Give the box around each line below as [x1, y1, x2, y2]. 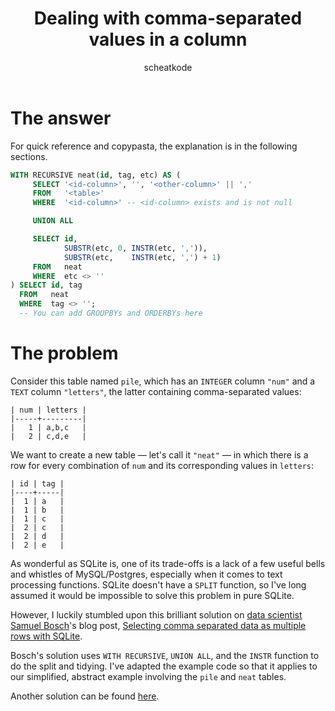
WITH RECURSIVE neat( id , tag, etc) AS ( [10, 170, 182, 180]
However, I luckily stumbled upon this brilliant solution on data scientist [10, 608, 303, 621]
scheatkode [143, 61, 193, 73]
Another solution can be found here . [10, 690, 160, 702]
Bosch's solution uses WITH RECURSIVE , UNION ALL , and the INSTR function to [10, 649, 320, 661]
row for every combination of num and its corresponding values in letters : [10, 459, 315, 471]
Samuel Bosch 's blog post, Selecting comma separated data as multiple [10, 619, 307, 631]
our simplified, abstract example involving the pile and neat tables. [10, 670, 287, 682]
